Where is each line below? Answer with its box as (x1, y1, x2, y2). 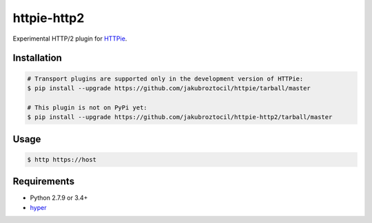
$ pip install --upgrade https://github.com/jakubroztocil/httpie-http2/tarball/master (27, 114, 333, 121)
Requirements (12, 176, 75, 187)
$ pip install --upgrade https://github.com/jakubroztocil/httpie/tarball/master (27, 84, 311, 92)
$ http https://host (27, 156, 96, 163)
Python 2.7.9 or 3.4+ (30, 193, 88, 202)
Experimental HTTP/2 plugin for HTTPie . (12, 34, 127, 43)
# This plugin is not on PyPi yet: (27, 103, 147, 111)
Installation (12, 52, 62, 64)
